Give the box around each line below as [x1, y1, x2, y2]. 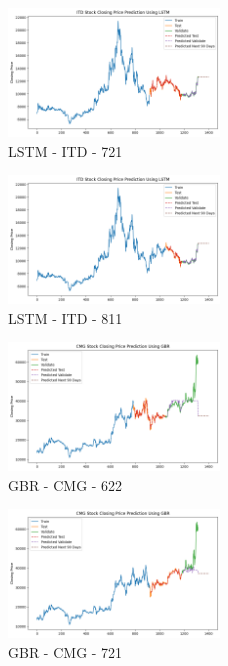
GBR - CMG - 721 [8, 641, 123, 662]
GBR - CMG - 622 [8, 474, 123, 495]
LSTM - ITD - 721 [8, 140, 123, 161]
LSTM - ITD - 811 [8, 307, 123, 328]
